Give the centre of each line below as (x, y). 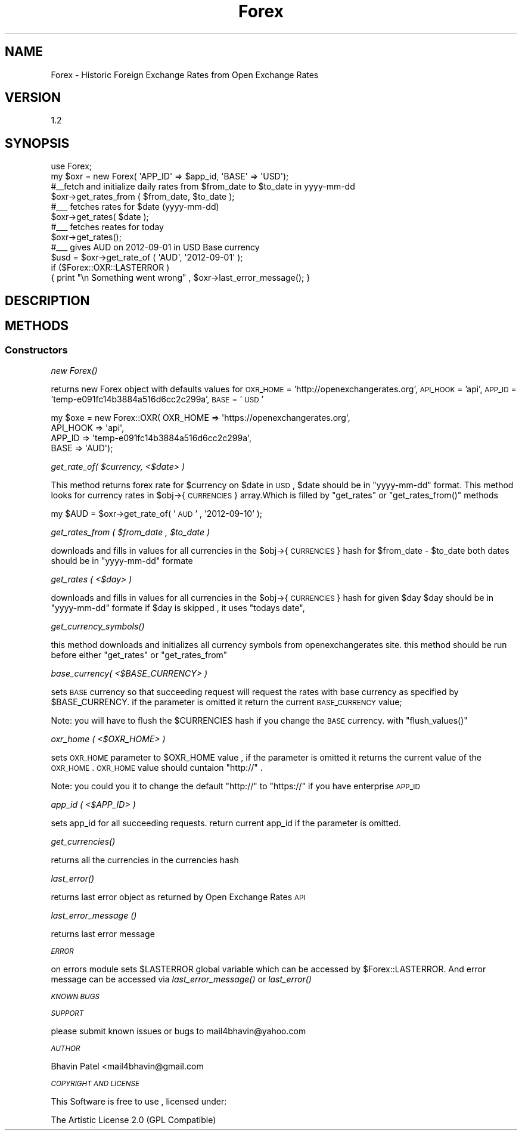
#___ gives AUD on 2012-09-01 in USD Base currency (155, 247)
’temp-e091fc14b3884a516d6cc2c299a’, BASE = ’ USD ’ (157, 399)
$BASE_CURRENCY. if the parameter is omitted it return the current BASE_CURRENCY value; (226, 702)
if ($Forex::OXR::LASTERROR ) (110, 268)
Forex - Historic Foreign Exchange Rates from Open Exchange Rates (185, 75)
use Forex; (72, 166)
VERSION (33, 98)
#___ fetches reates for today (107, 227)
